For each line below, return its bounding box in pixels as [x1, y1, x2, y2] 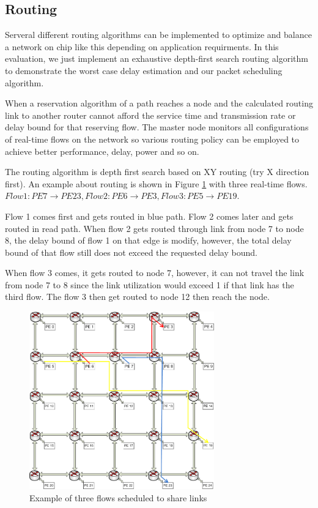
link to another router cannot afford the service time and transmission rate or [5, 108, 296, 121]
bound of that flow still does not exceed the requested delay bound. [5, 245, 257, 258]
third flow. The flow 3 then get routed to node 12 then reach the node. [5, 290, 270, 303]
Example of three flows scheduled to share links [29, 491, 207, 504]
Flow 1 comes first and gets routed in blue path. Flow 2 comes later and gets [5, 209, 294, 222]
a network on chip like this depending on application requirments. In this [5, 40, 279, 53]
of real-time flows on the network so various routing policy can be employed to [5, 132, 300, 145]
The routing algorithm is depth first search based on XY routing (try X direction [5, 165, 309, 178]
